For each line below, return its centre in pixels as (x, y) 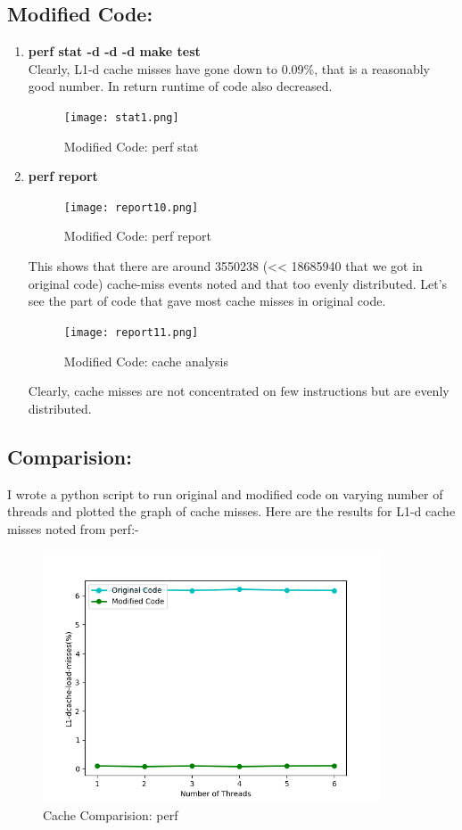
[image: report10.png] (131, 207)
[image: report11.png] (131, 332)
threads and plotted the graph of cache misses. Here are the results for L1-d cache (231, 511)
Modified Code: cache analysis (146, 361)
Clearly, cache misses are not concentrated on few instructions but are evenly (239, 391)
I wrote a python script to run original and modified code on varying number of (225, 493)
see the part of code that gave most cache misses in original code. (207, 301)
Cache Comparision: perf (111, 815)
